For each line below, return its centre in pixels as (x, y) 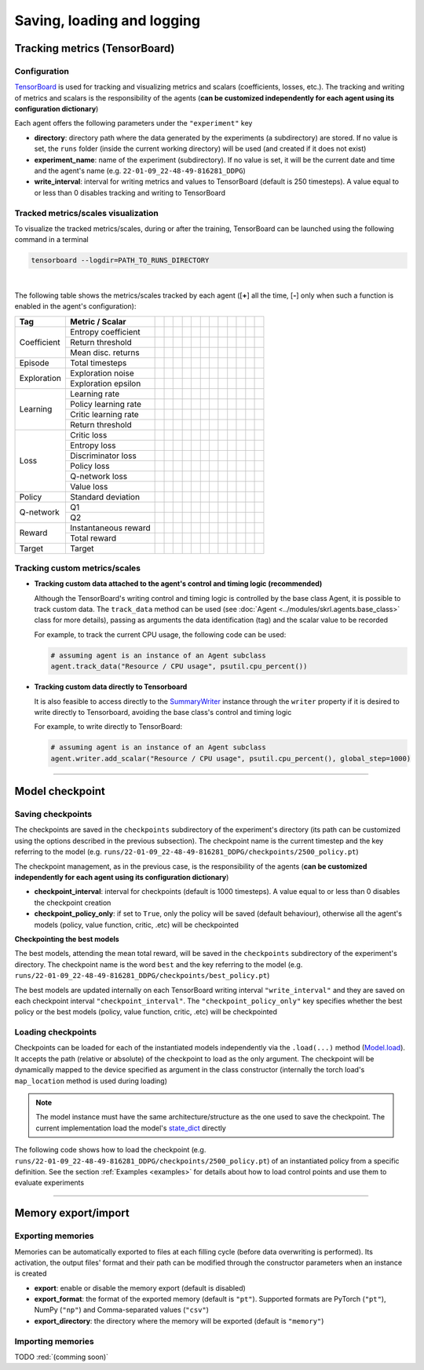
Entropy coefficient (105, 332)
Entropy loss (93, 445)
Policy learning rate (105, 404)
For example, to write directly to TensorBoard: (108, 727)
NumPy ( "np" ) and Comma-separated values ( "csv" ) (122, 1310)
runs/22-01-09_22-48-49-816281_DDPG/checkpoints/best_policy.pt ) (142, 976)
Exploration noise (102, 373)
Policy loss (90, 466)
